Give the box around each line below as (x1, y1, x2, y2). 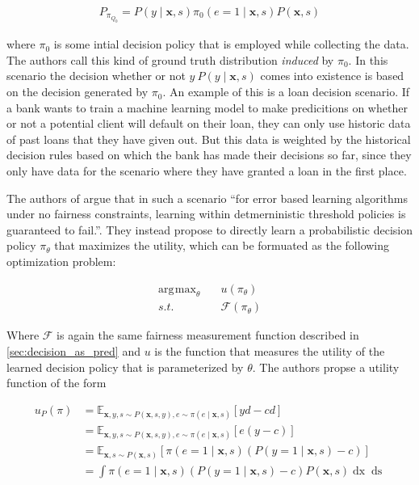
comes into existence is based (260, 67, 404, 84)
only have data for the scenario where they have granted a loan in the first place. (6, 162, 407, 179)
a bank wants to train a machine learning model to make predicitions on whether (6, 99, 408, 116)
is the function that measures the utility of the (154, 343, 385, 360)
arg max (157, 283, 196, 295)
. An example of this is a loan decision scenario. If (162, 83, 410, 100)
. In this (348, 51, 388, 68)
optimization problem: (6, 253, 116, 269)
